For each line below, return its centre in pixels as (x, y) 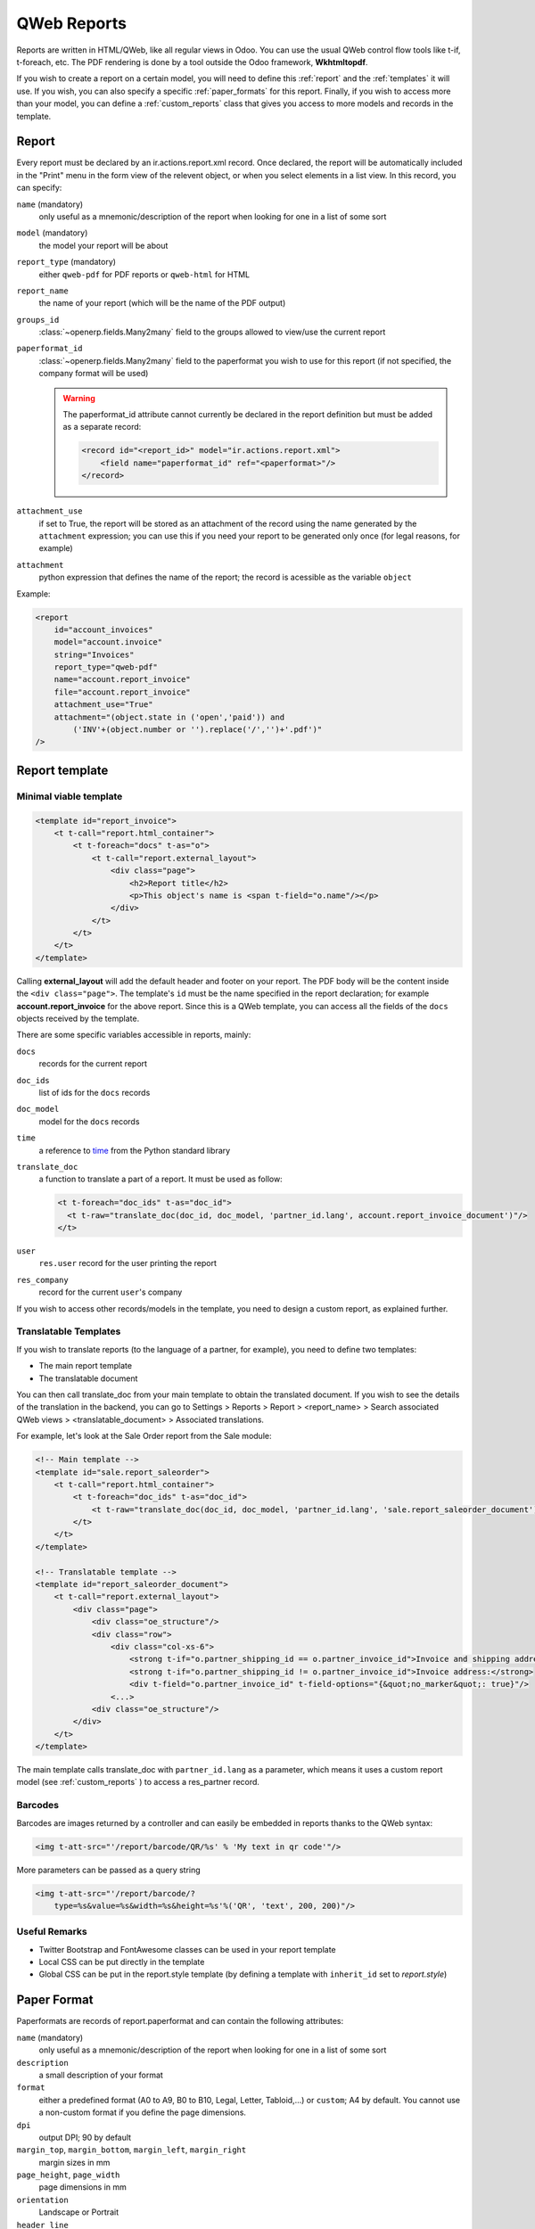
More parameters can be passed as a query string (108, 1870)
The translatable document (88, 1378)
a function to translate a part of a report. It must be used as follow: (160, 1179)
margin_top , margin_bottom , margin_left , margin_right (132, 2150)
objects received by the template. (78, 1019)
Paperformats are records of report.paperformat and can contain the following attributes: (180, 2021)
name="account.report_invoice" (122, 679)
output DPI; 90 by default (85, 2137)
